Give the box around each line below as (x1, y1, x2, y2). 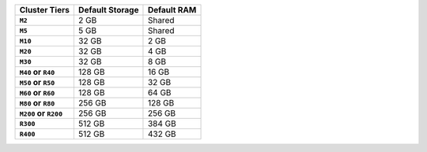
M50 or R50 (19, 77, 55, 87)
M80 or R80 (19, 98, 55, 108)
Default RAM (147, 5, 197, 15)
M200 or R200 (19, 108, 63, 118)
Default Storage (77, 5, 139, 15)
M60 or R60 (19, 87, 55, 98)
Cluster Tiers (19, 5, 70, 15)
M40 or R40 (19, 67, 55, 77)
